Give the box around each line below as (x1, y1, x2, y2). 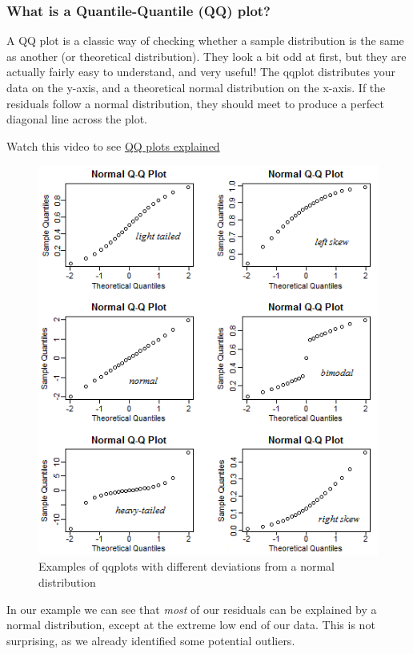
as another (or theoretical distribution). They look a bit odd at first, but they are (6, 47, 407, 64)
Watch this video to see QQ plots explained (6, 137, 220, 154)
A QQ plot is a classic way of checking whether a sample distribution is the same (6, 32, 404, 49)
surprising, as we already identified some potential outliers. (6, 632, 295, 648)
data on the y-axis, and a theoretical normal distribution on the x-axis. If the (6, 79, 386, 95)
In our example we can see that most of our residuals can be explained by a (6, 600, 377, 617)
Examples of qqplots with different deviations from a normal (38, 558, 335, 575)
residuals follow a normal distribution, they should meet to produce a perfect (6, 95, 384, 111)
